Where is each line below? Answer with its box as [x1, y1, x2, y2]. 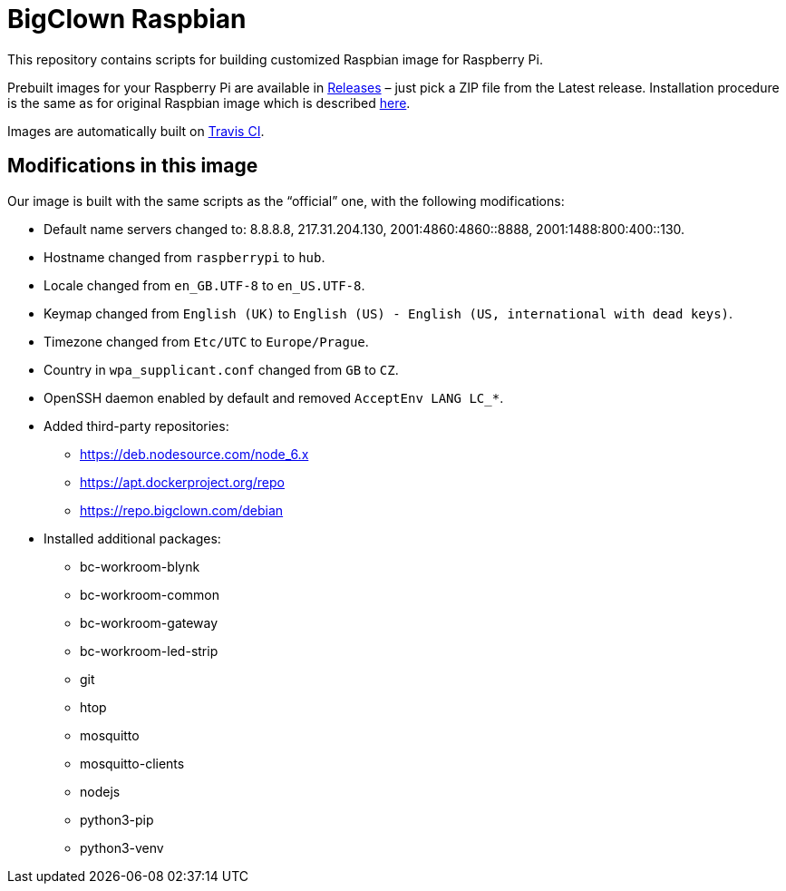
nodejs [80, 783, 121, 799]
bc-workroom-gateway [80, 614, 218, 631]
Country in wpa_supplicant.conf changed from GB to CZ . [44, 361, 399, 377]
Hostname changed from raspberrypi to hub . [44, 249, 325, 265]
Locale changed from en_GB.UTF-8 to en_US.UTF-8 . [44, 277, 365, 293]
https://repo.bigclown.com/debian [80, 502, 284, 518]
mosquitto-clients [80, 755, 185, 771]
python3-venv [80, 839, 164, 856]
